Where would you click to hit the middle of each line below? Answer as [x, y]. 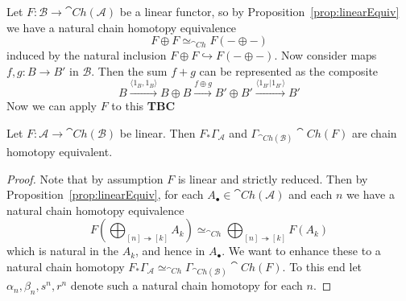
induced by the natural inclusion [87, 55]
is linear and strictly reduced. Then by [273, 178]
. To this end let [322, 266]
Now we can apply [52, 106]
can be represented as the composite [289, 70]
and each [311, 194]
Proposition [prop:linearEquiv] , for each [105, 194]
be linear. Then [157, 132]
